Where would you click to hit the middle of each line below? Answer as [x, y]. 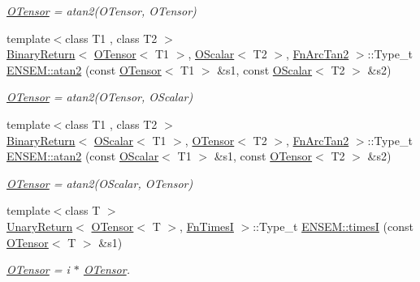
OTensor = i [38, 269]
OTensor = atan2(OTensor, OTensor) [102, 11]
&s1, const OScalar [265, 69]
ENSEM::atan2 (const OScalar [83, 156]
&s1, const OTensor [263, 156]
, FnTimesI [207, 226]
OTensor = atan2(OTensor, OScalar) [100, 97]
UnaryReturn [40, 226]
